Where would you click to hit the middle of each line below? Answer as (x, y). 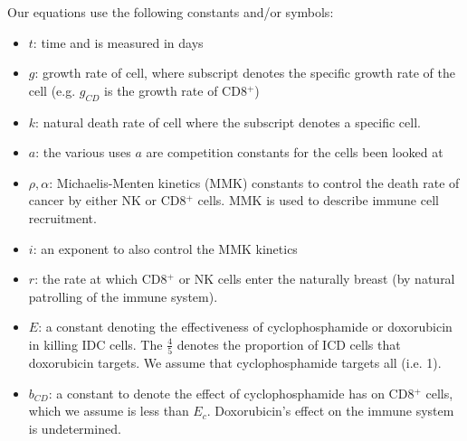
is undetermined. (75, 429)
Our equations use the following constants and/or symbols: (171, 12)
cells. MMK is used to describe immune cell (318, 200)
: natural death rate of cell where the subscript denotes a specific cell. (228, 122)
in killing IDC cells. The (95, 344)
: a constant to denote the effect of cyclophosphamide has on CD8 (231, 393)
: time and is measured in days (118, 42)
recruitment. (62, 217)
